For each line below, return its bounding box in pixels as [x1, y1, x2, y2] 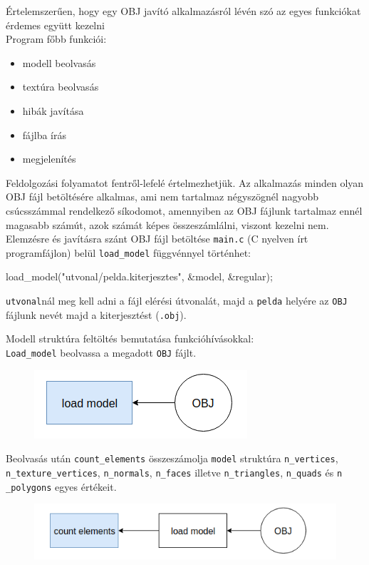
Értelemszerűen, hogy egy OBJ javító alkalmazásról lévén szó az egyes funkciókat [6, 4, 361, 18]
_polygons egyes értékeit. [6, 479, 117, 494]
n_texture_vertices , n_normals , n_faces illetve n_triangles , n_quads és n [6, 464, 343, 479]
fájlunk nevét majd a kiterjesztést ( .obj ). [6, 307, 187, 322]
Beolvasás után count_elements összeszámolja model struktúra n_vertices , [6, 451, 338, 466]
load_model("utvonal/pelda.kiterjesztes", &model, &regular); [6, 269, 273, 284]
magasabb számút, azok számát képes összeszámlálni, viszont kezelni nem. [6, 217, 329, 232]
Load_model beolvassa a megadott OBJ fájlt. [6, 345, 197, 360]
